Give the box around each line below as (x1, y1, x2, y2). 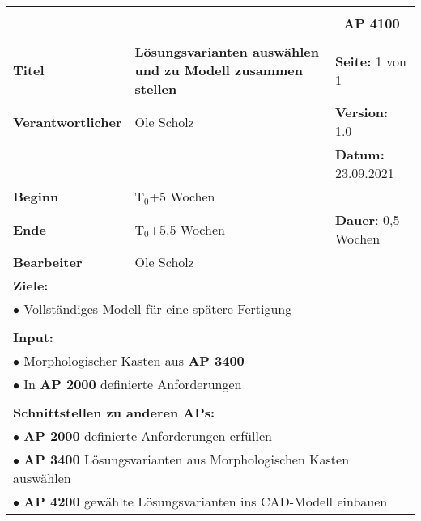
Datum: (334, 145, 385, 163)
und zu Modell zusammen (134, 61, 303, 79)
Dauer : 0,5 (334, 210, 400, 229)
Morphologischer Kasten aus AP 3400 (23, 351, 245, 370)
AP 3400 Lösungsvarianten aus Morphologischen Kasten (23, 450, 350, 468)
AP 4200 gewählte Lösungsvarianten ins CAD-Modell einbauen (23, 492, 388, 510)
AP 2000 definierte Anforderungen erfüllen (23, 426, 272, 445)
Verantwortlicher (13, 112, 122, 131)
